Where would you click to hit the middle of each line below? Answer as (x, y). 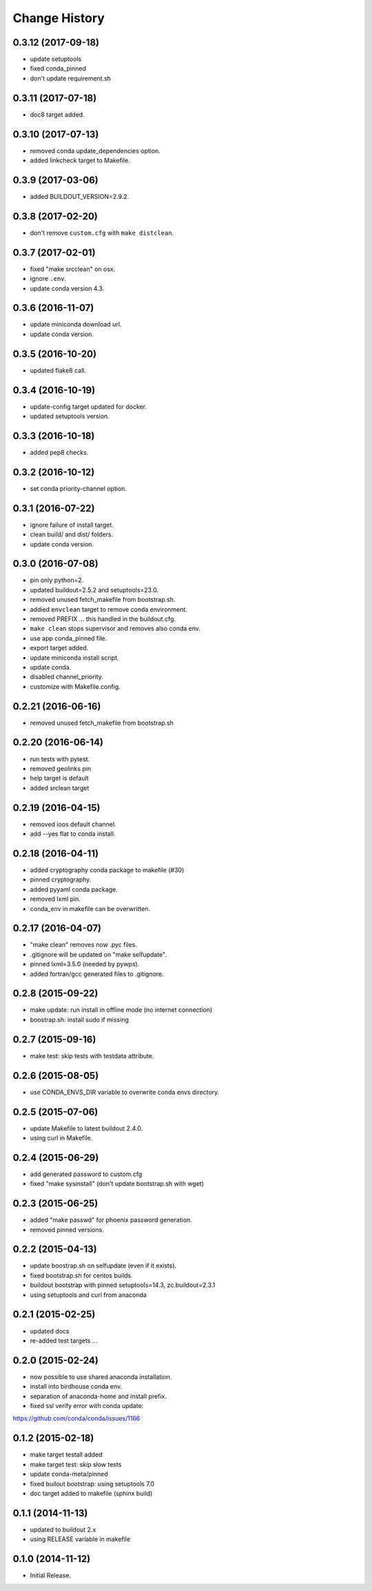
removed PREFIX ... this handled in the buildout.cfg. (103, 619)
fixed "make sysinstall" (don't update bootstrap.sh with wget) (117, 1184)
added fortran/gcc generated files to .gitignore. (97, 974)
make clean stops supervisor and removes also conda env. (115, 629)
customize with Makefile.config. (75, 686)
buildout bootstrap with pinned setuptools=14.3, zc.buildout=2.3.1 (123, 1285)
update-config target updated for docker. (89, 407)
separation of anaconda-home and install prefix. (98, 1396)
